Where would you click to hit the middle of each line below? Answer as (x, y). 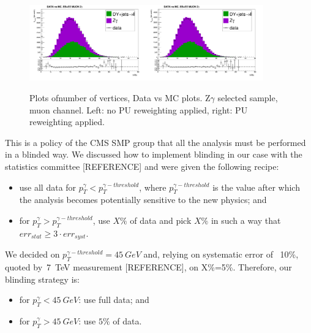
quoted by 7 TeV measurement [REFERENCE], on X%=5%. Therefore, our (148, 266)
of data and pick (161, 220)
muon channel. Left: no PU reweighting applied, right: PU (139, 109)
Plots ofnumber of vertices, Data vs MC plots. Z (120, 97)
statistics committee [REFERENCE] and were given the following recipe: (142, 166)
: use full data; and (114, 300)
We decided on (32, 254)
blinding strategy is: (42, 279)
